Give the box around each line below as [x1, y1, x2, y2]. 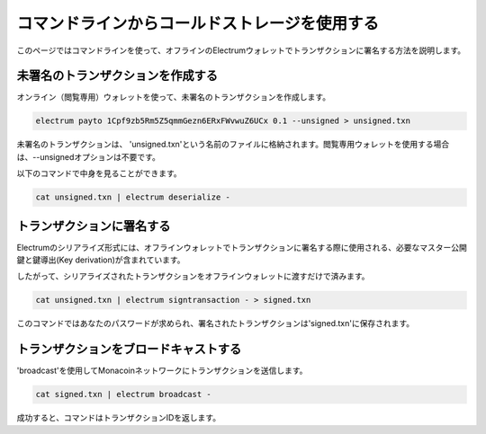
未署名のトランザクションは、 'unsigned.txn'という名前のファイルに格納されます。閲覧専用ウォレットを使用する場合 [16, 139, 450, 150]
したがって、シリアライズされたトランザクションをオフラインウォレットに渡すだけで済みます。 [16, 270, 370, 282]
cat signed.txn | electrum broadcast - [35, 389, 211, 400]
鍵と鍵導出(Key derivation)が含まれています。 [16, 254, 185, 265]
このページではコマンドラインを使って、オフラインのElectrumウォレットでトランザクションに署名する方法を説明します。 [16, 45, 466, 56]
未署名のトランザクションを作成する [16, 68, 218, 84]
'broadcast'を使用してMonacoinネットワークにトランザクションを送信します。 [16, 365, 308, 376]
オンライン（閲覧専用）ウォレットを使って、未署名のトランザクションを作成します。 [16, 92, 331, 102]
